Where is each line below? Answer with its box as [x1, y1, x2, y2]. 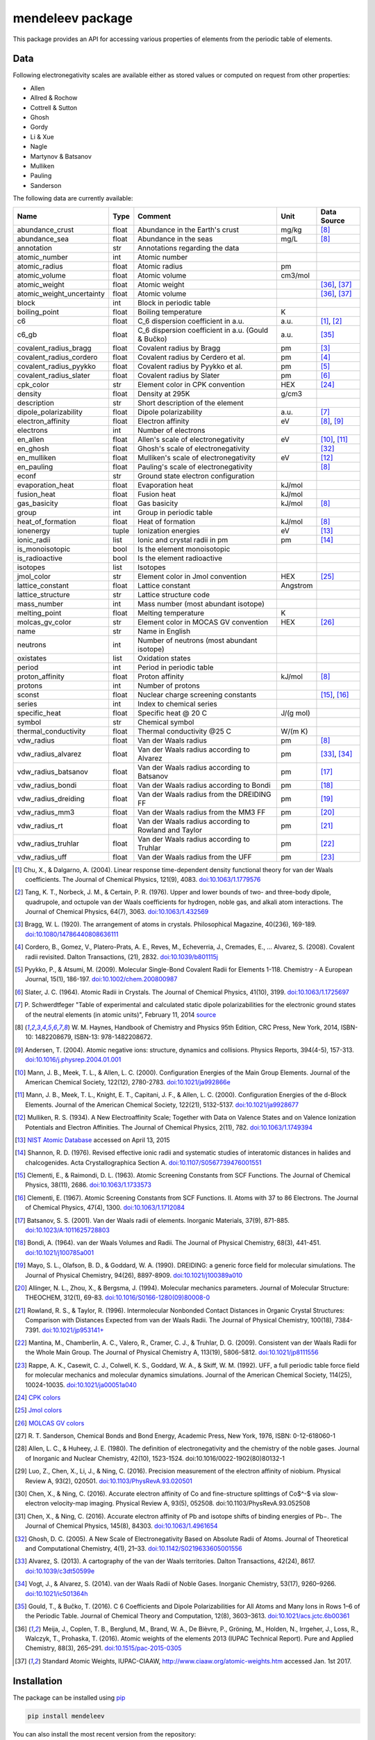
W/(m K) [281, 726, 308, 736]
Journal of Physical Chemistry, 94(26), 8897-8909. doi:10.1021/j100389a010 [25, 1271, 243, 1279]
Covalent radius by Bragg [137, 343, 221, 353]
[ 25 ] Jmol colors [15, 1406, 62, 1414]
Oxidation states [137, 653, 191, 663]
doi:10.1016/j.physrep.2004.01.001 [25, 1055, 122, 1064]
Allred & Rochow [30, 94, 78, 102]
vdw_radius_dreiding [17, 793, 85, 803]
